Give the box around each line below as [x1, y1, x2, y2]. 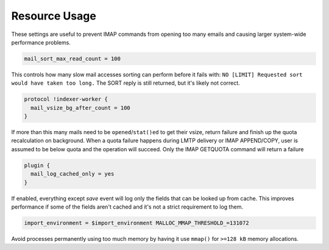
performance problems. [11, 38, 71, 46]
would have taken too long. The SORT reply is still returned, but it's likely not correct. [11, 79, 240, 87]
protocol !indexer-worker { [24, 96, 108, 103]
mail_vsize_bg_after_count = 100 [30, 104, 130, 111]
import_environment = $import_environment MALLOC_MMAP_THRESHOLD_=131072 [24, 220, 249, 226]
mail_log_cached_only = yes [30, 171, 115, 177]
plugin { [24, 162, 51, 169]
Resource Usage [11, 9, 97, 23]
